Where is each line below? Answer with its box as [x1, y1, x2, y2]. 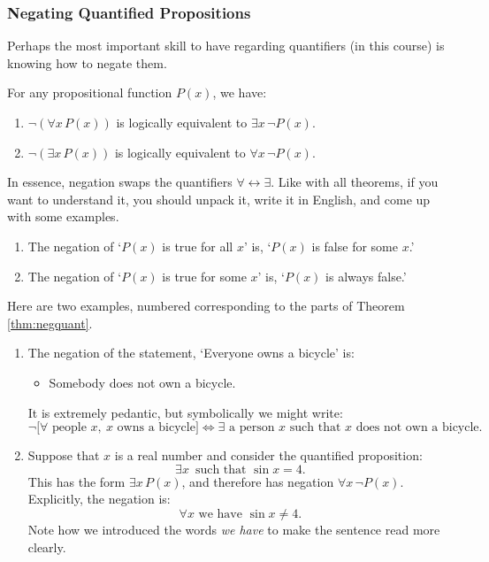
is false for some [311, 236, 398, 255]
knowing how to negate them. [7, 53, 167, 72]
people [52, 421, 87, 435]
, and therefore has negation [181, 472, 334, 490]
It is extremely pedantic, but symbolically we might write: [27, 403, 343, 421]
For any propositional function [7, 83, 172, 102]
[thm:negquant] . [7, 313, 93, 332]
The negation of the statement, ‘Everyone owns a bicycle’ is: [27, 343, 355, 362]
